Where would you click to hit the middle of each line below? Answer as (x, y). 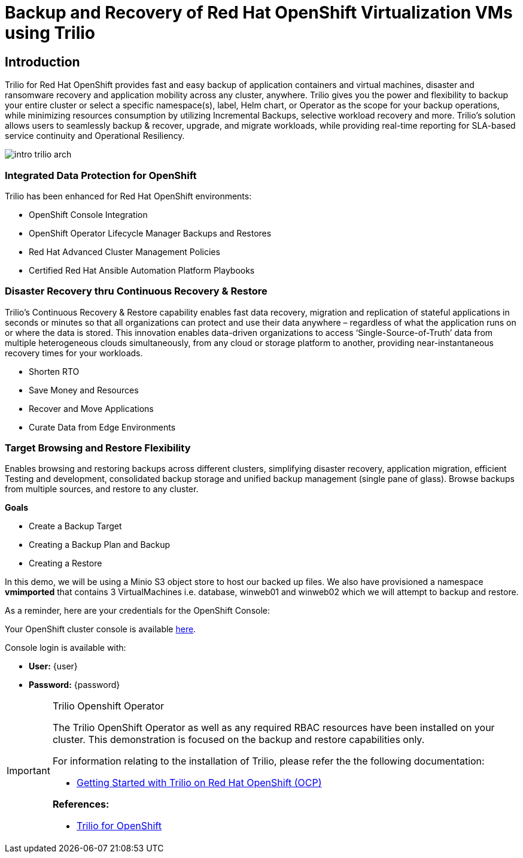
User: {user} (53, 666)
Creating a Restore (66, 563)
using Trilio (50, 33)
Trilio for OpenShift (119, 826)
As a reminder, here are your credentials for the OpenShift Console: (137, 611)
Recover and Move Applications (91, 408)
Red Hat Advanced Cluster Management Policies (124, 251)
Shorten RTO (54, 371)
